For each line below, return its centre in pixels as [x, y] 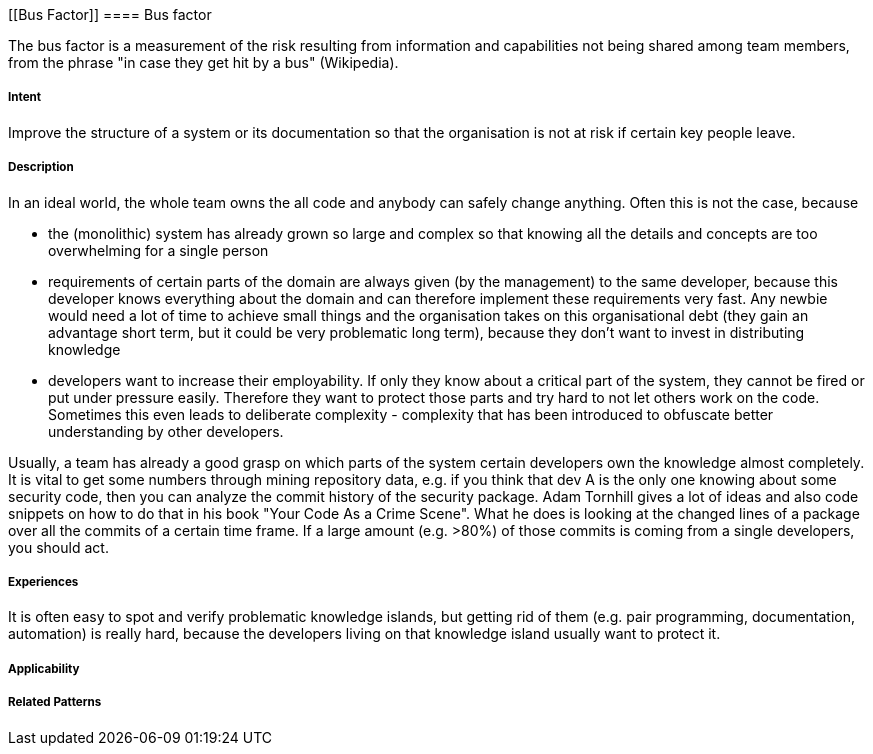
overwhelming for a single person [158, 250]
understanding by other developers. [166, 431]
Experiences [43, 581]
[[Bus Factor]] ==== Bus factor [110, 14]
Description [41, 167]
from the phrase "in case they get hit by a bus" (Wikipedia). [203, 62]
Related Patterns [55, 702]
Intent [25, 97]
